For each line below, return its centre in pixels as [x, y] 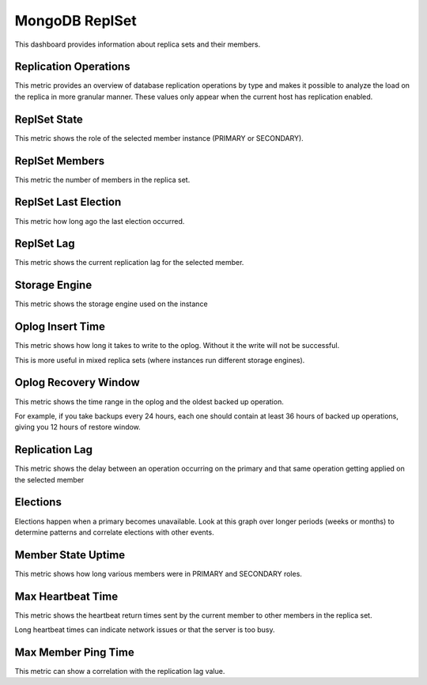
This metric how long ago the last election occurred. [100, 221]
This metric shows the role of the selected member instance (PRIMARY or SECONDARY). [159, 138]
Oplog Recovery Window [77, 382]
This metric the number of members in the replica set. [102, 180]
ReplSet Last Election [68, 202]
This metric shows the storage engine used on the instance [111, 304]
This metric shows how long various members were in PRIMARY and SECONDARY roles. [158, 573]
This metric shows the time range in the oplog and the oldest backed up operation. [149, 401]
